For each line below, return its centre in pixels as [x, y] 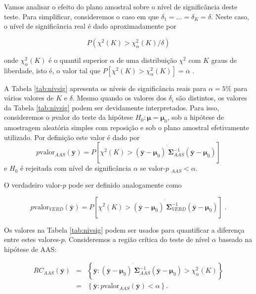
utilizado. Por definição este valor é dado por [72, 137]
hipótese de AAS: [30, 249]
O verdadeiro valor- [33, 184]
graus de [224, 60]
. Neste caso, [230, 16]
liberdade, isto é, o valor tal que [52, 70]
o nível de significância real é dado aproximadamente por [90, 26]
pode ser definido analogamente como [125, 184]
